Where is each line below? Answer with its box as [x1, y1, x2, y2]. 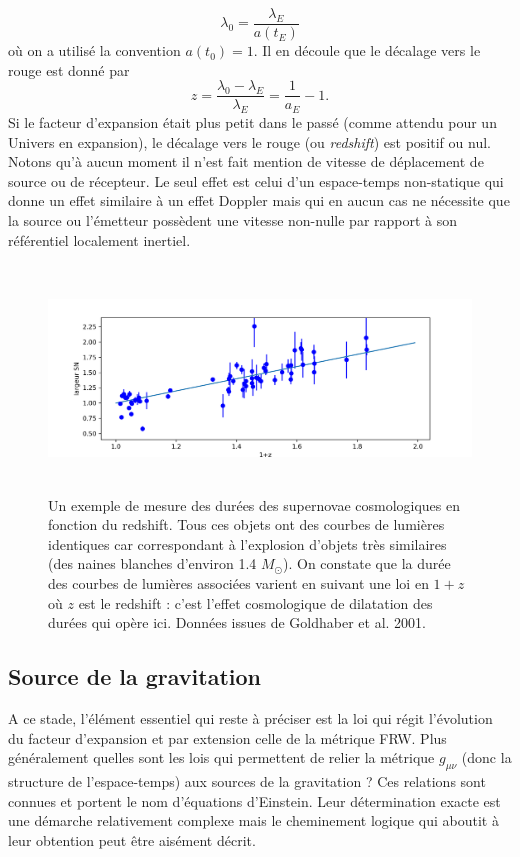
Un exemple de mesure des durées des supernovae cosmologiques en [48, 494, 461, 515]
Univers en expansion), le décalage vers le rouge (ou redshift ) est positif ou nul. [8, 131, 491, 152]
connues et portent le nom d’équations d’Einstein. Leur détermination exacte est [8, 790, 501, 811]
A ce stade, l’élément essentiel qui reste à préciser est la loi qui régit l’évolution [8, 707, 493, 728]
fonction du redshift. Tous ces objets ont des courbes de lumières [48, 514, 445, 535]
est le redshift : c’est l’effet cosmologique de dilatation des [78, 592, 433, 613]
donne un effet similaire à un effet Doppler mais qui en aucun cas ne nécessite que [8, 190, 510, 211]
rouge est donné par [8, 59, 130, 80]
